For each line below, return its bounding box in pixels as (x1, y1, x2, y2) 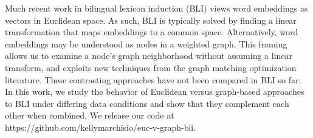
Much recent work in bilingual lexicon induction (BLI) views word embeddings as (5, 2, 308, 14)
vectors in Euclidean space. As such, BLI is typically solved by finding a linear (5, 13, 297, 26)
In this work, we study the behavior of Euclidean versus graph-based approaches (5, 85, 304, 98)
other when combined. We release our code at (5, 109, 174, 122)
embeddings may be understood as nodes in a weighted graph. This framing (5, 37, 287, 50)
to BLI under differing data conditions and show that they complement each (5, 97, 289, 109)
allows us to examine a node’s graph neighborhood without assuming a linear (5, 49, 293, 62)
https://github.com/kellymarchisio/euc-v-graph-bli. (5, 120, 196, 133)
